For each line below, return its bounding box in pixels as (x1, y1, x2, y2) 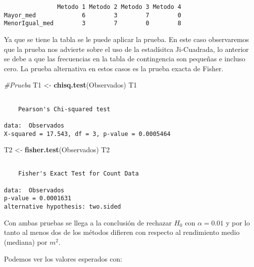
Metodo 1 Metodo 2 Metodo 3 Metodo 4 (57, 3, 181, 10)
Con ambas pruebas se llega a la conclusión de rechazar (4, 217, 172, 227)
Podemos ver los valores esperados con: (4, 253, 122, 264)
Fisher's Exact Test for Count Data (18, 170, 139, 178)
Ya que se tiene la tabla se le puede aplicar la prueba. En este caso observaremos (4, 34, 249, 44)
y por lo (226, 217, 250, 227)
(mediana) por (4, 236, 48, 247)
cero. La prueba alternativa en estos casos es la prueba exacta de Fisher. (4, 63, 224, 73)
